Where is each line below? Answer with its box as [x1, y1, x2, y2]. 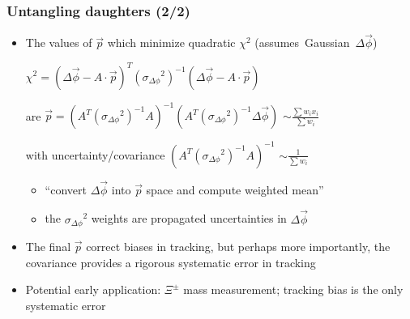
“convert [45, 181, 87, 198]
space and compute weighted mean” [146, 181, 324, 198]
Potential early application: [25, 281, 161, 298]
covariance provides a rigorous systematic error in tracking [25, 253, 316, 270]
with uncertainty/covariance [25, 146, 165, 163]
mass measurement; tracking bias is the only [183, 281, 404, 298]
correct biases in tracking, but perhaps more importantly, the [86, 238, 391, 255]
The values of [25, 34, 92, 51]
